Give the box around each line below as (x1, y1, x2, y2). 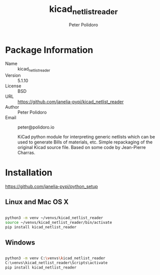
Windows (5, 238, 35, 247)
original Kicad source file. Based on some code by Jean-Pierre (17, 144, 146, 150)
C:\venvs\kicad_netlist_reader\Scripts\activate (5, 261, 108, 266)
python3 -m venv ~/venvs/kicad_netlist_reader (5, 215, 103, 220)
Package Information (5, 44, 93, 56)
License (5, 83, 21, 89)
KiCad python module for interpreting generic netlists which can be (17, 134, 156, 140)
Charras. (17, 150, 36, 156)
